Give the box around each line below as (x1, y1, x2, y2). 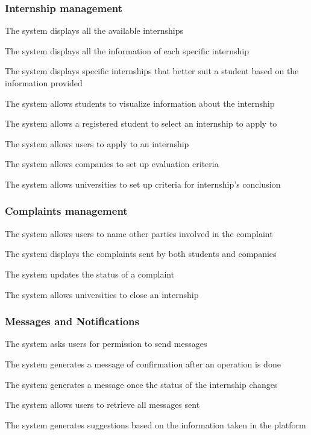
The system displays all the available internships (5, 24, 184, 37)
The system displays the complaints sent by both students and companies (5, 247, 277, 260)
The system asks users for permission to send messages (5, 337, 207, 350)
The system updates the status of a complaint (5, 267, 175, 280)
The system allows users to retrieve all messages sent (5, 398, 200, 411)
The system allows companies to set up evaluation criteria (5, 157, 219, 170)
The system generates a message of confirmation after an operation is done (5, 357, 281, 370)
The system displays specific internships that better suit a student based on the (5, 65, 299, 77)
